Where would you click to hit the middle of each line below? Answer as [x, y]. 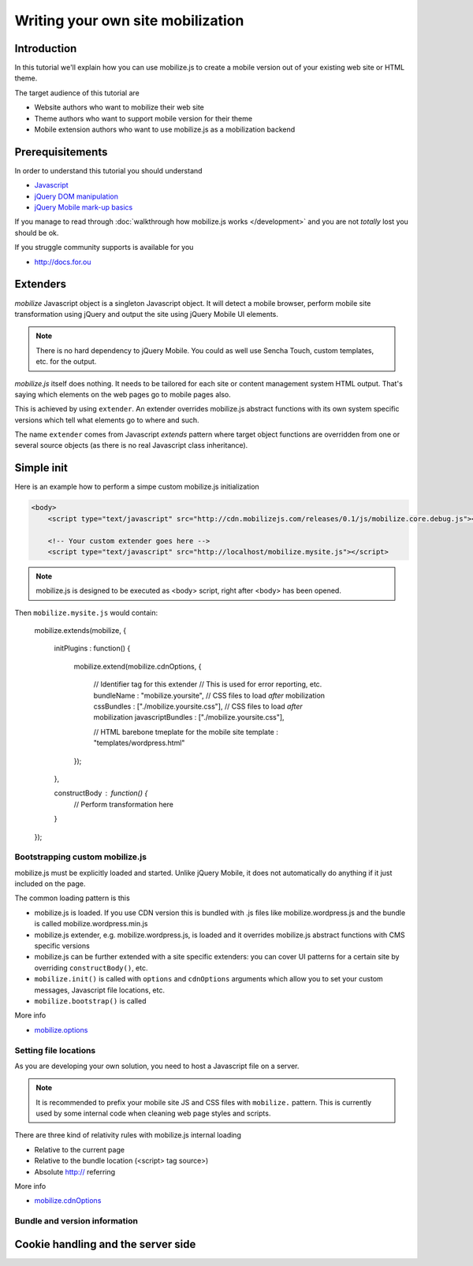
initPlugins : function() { [92, 648]
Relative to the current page [80, 1149]
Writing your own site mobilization [129, 20]
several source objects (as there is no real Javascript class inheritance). [131, 445]
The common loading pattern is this [72, 898]
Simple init [41, 468]
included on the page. [50, 884]
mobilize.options [61, 1030]
